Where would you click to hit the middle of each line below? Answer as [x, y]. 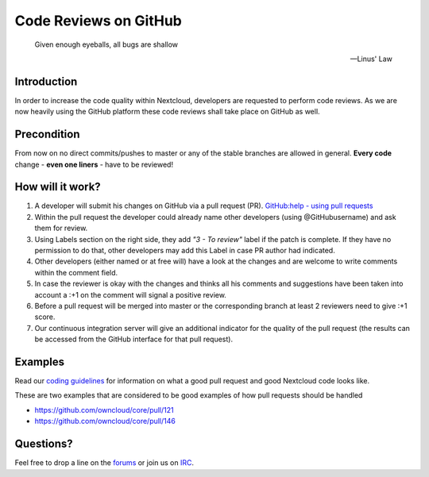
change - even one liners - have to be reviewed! [94, 164]
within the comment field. [76, 272]
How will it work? [58, 187]
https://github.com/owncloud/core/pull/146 [105, 421]
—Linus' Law [371, 59]
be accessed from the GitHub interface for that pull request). [134, 339]
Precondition [47, 135]
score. [45, 317]
